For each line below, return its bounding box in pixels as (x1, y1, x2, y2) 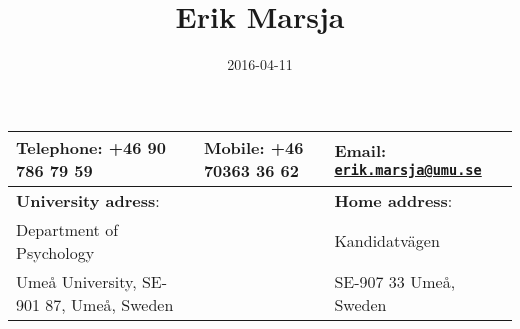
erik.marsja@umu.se (334, 162, 482, 179)
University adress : (16, 188, 160, 212)
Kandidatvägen (334, 229, 440, 253)
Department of (16, 217, 119, 241)
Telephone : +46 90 (16, 135, 167, 159)
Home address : (334, 188, 453, 212)
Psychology (16, 240, 95, 264)
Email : (334, 139, 387, 163)
